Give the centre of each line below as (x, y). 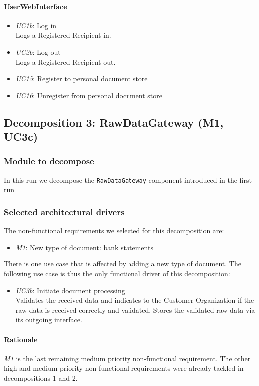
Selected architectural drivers (64, 211)
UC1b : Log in (36, 25)
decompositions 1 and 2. (41, 377)
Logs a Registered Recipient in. (63, 35)
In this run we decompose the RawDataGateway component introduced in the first (128, 180)
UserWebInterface (36, 6)
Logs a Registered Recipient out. (65, 62)
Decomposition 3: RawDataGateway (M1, (114, 122)
